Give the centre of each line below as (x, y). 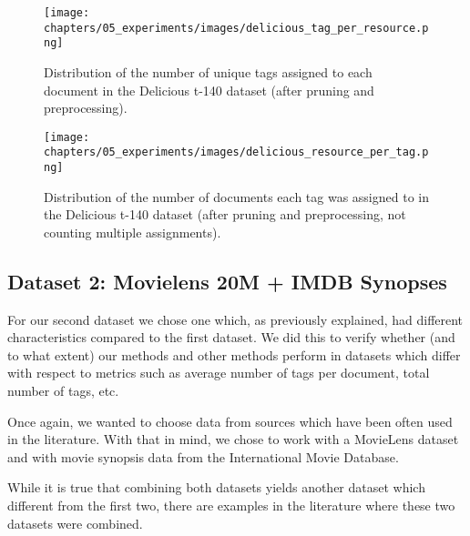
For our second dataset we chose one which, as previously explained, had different (235, 319)
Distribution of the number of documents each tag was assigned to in (236, 196)
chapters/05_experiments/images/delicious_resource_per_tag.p (236, 152)
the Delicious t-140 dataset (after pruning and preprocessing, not (225, 214)
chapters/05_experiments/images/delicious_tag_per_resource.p (236, 28)
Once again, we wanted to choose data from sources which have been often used (230, 421)
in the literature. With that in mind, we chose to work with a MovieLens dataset (233, 439)
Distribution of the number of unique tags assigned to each (208, 71)
